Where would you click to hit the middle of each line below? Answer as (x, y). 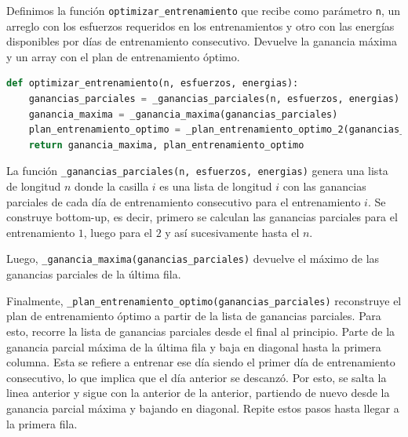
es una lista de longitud (216, 186)
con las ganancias (324, 186)
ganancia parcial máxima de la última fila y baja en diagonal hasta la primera (194, 346)
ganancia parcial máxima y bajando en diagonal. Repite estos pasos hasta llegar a (203, 408)
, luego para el (118, 232)
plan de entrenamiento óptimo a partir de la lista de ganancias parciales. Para (194, 316)
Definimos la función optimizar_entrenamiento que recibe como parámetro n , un (203, 10)
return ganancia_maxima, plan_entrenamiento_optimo (166, 145)
